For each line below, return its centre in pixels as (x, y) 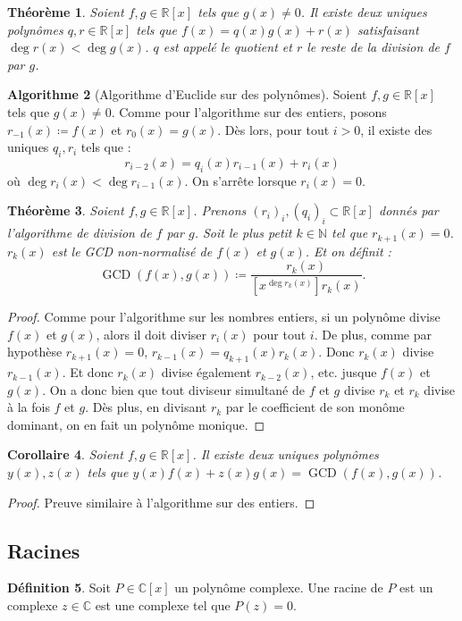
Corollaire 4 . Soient (65, 454)
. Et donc (88, 372)
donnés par (408, 210)
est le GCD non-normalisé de (132, 251)
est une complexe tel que (163, 605)
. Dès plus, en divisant (146, 407)
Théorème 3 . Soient (66, 210)
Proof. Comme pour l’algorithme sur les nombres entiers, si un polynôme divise (224, 317)
